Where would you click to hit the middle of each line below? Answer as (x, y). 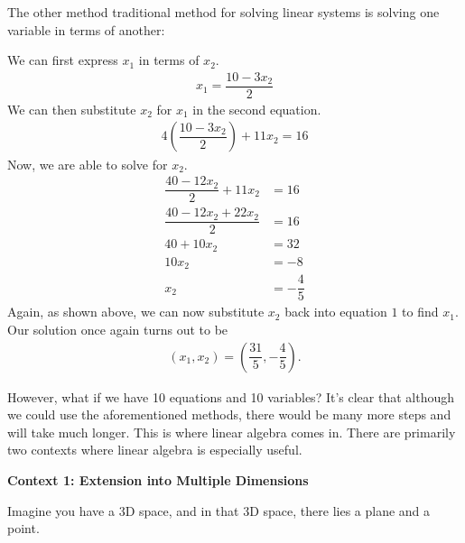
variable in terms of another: (86, 29)
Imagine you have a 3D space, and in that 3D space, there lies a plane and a (219, 510)
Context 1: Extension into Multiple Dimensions (158, 479)
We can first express (63, 60)
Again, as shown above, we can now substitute (136, 312)
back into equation (336, 312)
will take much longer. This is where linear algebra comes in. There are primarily (232, 432)
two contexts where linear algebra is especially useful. (155, 450)
